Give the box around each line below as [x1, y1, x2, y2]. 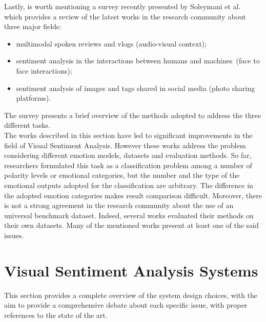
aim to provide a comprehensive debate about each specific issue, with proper [4, 300, 248, 310]
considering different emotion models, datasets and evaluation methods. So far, [4, 150, 252, 160]
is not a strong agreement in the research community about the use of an [4, 200, 234, 211]
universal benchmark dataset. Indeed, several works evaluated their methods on [4, 210, 254, 220]
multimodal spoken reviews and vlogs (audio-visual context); [16, 38, 207, 49]
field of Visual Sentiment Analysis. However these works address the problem [4, 140, 246, 150]
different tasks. [4, 120, 51, 130]
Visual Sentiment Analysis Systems [4, 260, 258, 281]
